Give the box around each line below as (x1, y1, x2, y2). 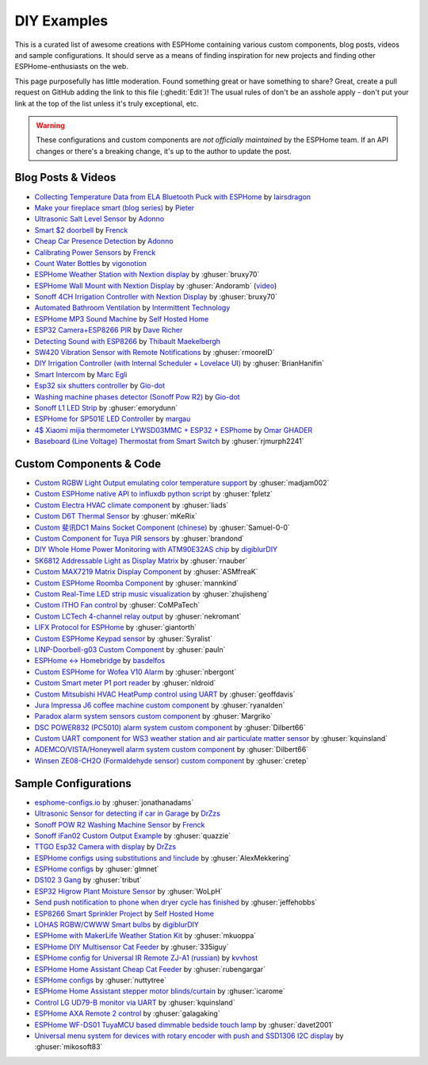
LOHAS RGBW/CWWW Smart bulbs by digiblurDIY (34, 920, 200, 929)
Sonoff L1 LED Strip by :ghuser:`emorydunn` (34, 403, 178, 412)
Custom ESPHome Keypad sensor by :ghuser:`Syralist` (34, 634, 213, 643)
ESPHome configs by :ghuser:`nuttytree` (34, 975, 166, 985)
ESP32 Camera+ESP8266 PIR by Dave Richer (34, 326, 183, 335)
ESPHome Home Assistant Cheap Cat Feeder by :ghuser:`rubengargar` (34, 964, 266, 974)
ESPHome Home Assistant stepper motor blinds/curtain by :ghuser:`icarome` (34, 986, 285, 996)
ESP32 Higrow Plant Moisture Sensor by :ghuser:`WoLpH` (34, 886, 224, 896)
